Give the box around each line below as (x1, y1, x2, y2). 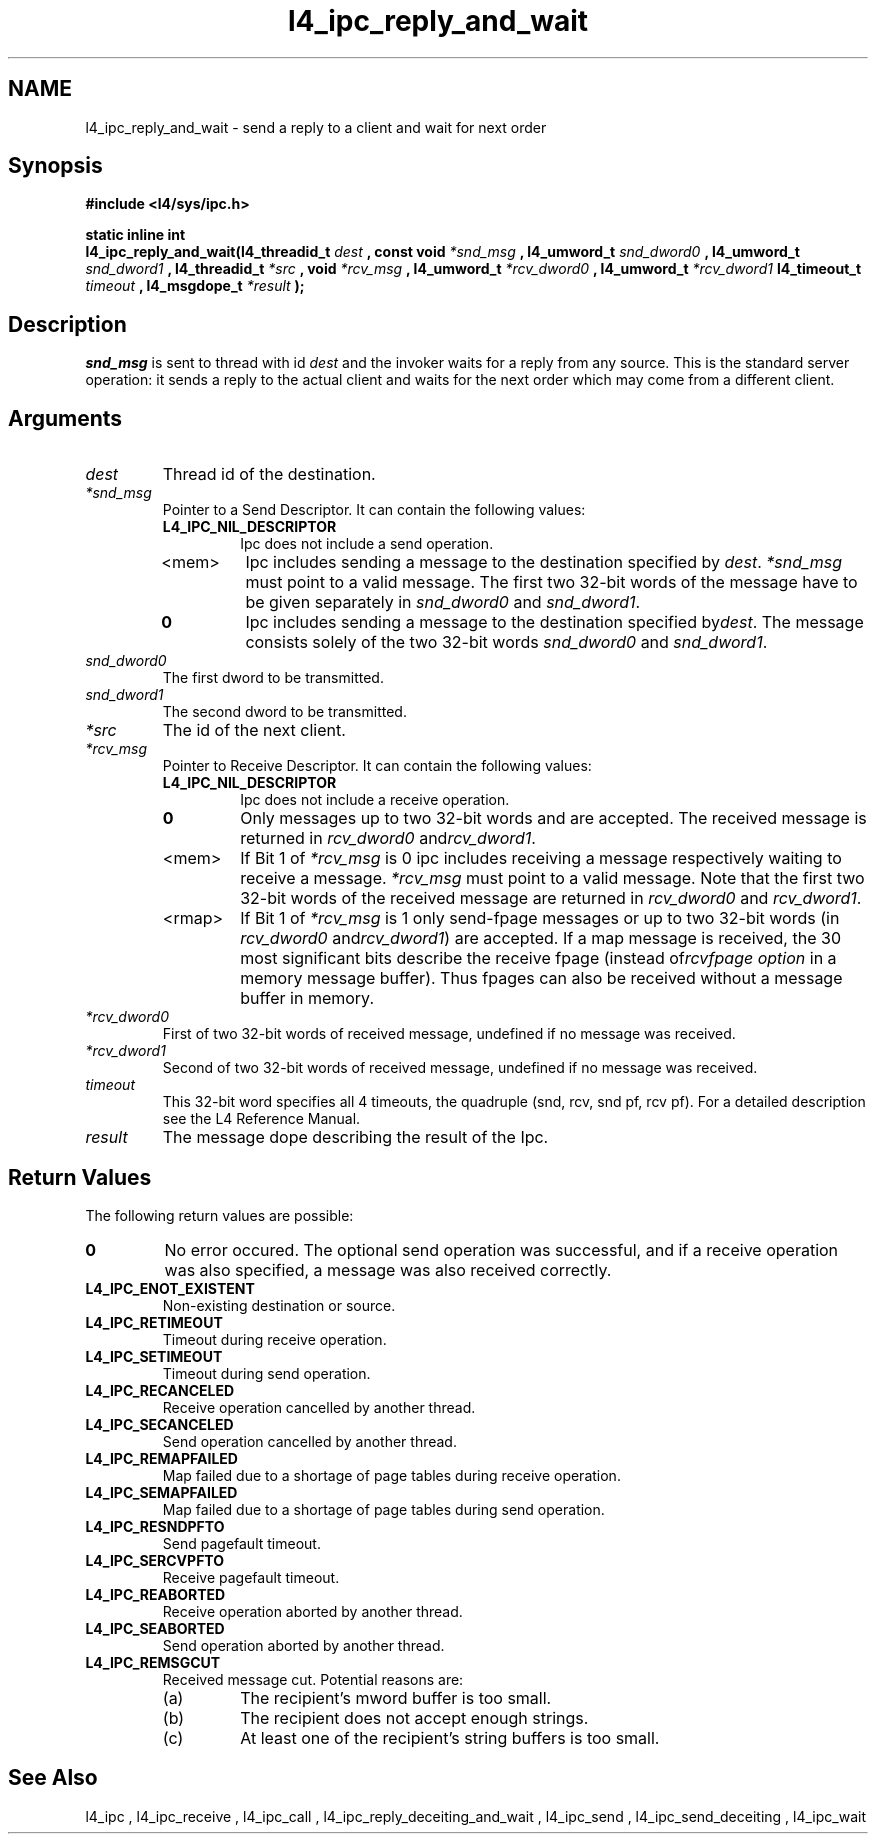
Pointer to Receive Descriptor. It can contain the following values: (162, 757, 592, 775)
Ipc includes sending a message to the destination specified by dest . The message (245, 612, 864, 633)
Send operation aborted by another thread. (162, 1636, 445, 1654)
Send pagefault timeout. (162, 1534, 321, 1552)
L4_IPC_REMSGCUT (85, 1653, 221, 1671)
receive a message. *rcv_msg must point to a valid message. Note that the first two (240, 868, 865, 889)
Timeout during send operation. (162, 1364, 371, 1382)
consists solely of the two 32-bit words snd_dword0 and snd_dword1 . (245, 632, 768, 653)
